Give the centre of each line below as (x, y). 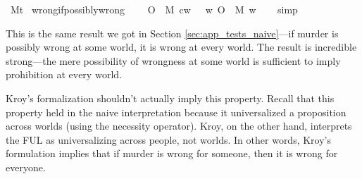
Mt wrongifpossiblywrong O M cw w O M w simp (154, 9)
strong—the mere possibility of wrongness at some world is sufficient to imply (173, 60)
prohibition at (36, 74)
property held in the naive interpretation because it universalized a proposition (176, 112)
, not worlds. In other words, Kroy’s (254, 139)
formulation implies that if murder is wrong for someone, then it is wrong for (172, 153)
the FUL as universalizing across (76, 139)
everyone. (26, 167)
